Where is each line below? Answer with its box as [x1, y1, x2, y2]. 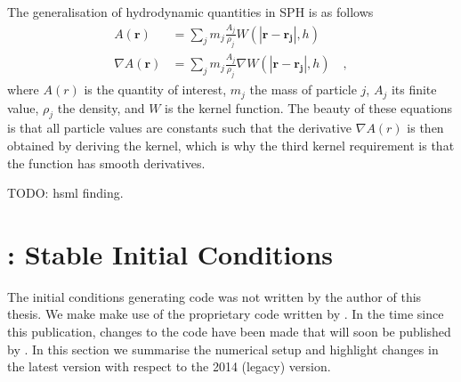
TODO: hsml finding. [7, 183, 124, 202]
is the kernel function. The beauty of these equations [165, 98, 453, 117]
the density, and [57, 98, 145, 117]
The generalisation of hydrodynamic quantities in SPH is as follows [7, 3, 374, 20]
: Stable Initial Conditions [7, 235, 334, 272]
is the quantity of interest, [84, 80, 227, 99]
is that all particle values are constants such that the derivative [7, 118, 352, 137]
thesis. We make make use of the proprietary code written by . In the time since [7, 305, 444, 323]
